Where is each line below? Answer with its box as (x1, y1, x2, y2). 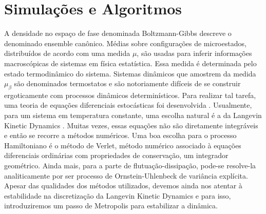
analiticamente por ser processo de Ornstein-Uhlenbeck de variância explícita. (4, 170, 248, 181)
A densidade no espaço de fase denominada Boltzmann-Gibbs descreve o (4, 28, 232, 38)
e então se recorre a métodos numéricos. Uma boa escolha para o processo (4, 130, 237, 141)
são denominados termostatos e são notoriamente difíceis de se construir (14, 78, 241, 89)
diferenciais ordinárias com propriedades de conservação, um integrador (4, 150, 229, 161)
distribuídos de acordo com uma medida (4, 48, 130, 59)
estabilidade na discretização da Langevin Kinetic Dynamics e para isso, (4, 190, 231, 201)
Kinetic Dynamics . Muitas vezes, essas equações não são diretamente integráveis (4, 120, 258, 130)
